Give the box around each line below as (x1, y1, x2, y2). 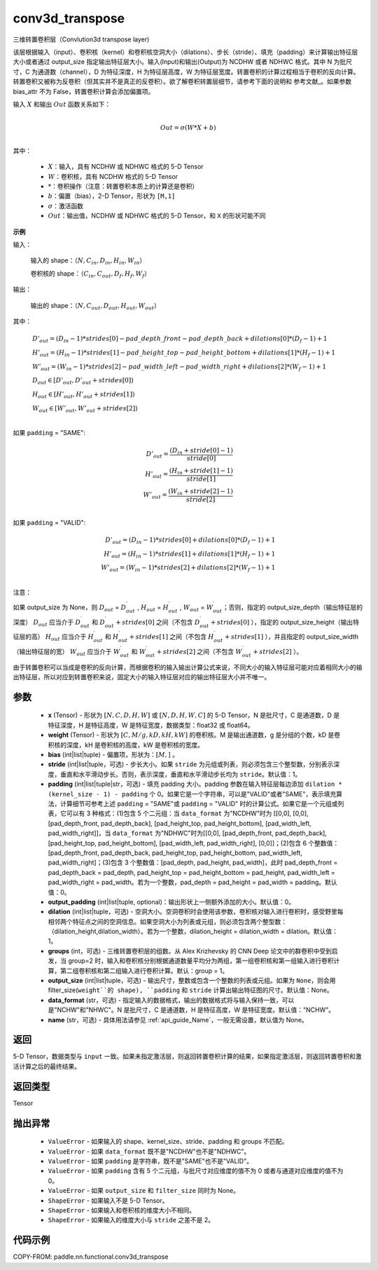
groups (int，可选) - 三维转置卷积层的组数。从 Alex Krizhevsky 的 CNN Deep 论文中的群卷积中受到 (48, 947, 332, 955)
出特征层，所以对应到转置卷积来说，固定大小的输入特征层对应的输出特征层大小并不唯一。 (13, 673, 271, 681)
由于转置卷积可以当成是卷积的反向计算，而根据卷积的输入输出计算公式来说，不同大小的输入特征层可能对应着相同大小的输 (13, 663, 363, 671)
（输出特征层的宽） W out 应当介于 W (13, 647, 120, 657)
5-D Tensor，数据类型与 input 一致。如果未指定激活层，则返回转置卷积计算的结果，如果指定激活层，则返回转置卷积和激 (13, 1052, 362, 1061)
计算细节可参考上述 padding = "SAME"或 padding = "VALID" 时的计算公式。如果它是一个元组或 (59, 799, 339, 808)
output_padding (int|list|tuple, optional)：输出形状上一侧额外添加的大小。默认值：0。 (48, 897, 295, 906)
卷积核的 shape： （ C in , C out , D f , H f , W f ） (30, 269, 150, 279)
